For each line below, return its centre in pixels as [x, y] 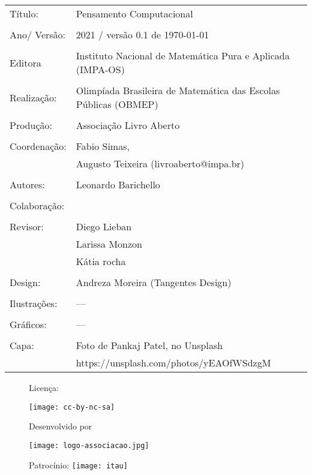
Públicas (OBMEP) [117, 104]
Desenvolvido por [61, 426]
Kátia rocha [101, 261]
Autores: [27, 184]
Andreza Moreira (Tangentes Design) [154, 282]
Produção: [31, 125]
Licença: [44, 387]
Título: [24, 13]
